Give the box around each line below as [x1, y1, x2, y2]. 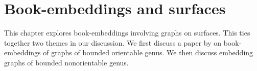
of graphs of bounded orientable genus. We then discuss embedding [43, 47, 253, 58]
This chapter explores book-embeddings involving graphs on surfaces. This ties [4, 27, 250, 38]
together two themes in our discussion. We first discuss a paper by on [4, 37, 222, 48]
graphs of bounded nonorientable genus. [4, 57, 129, 67]
